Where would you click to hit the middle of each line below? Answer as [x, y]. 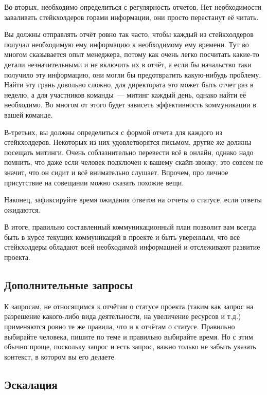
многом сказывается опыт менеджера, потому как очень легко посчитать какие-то [132, 54]
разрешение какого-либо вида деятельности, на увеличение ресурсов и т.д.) [123, 316]
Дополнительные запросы [69, 285]
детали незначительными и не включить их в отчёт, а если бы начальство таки [128, 64]
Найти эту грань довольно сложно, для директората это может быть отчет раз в [129, 84]
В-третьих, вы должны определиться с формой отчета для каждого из [113, 132]
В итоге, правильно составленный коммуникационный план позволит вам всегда [130, 227]
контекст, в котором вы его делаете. [60, 356]
